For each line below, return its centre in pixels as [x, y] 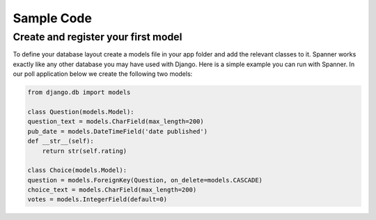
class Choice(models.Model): [77, 170]
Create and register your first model [97, 37]
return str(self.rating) [85, 151]
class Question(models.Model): [81, 112]
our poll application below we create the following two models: [103, 74]
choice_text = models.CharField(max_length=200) [112, 190]
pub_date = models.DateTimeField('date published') [118, 131]
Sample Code [52, 18]
